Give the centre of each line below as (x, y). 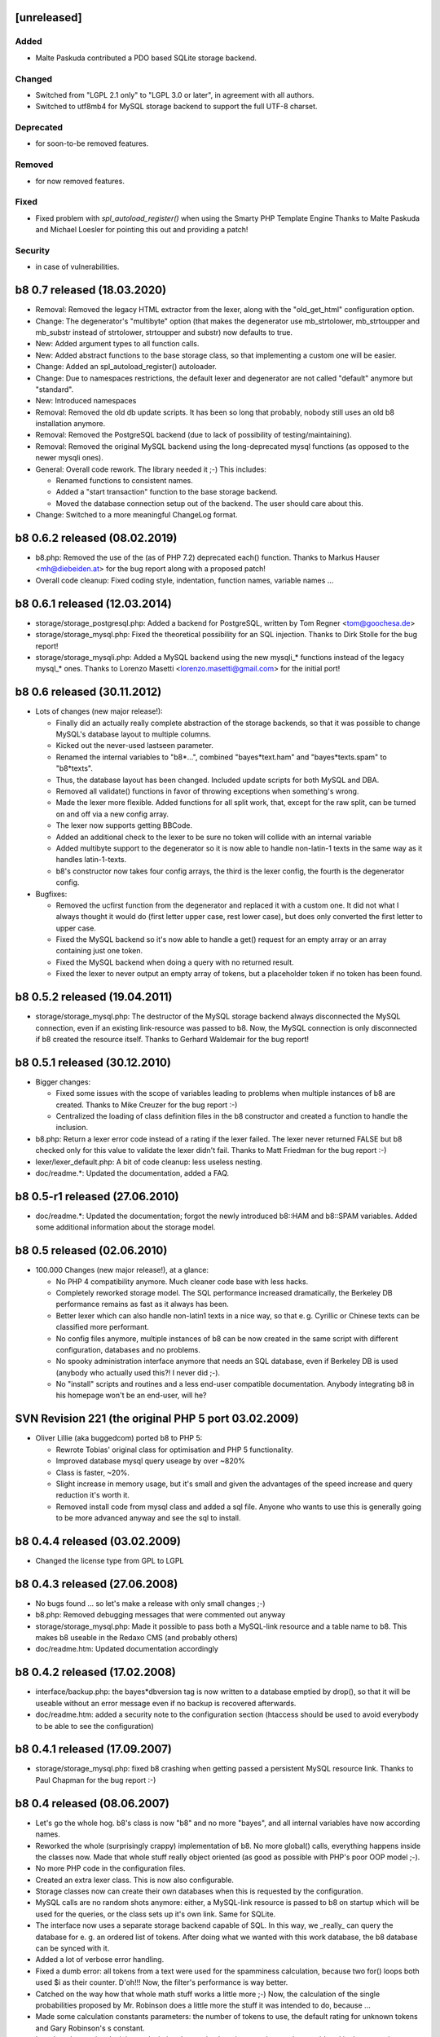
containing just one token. (99, 951)
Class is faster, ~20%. (93, 1472)
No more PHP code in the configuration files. (110, 1868)
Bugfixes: (51, 894)
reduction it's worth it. (93, 1495)
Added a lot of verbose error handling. (100, 1960)
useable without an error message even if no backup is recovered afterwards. (166, 1703)
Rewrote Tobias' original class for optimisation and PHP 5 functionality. (174, 1450)
